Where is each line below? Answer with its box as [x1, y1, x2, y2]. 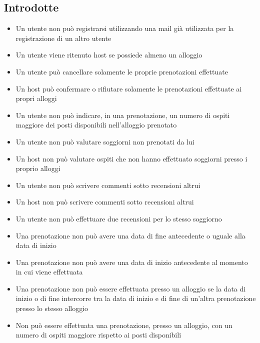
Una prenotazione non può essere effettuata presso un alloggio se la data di [15, 283, 246, 293]
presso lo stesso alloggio [15, 303, 88, 313]
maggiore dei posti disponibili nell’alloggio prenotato [15, 119, 177, 130]
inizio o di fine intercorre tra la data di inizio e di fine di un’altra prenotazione [15, 293, 256, 303]
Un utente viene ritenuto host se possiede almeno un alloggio [15, 49, 202, 60]
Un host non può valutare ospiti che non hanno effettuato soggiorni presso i [15, 153, 247, 163]
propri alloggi [15, 93, 57, 103]
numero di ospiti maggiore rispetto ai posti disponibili [15, 329, 181, 340]
